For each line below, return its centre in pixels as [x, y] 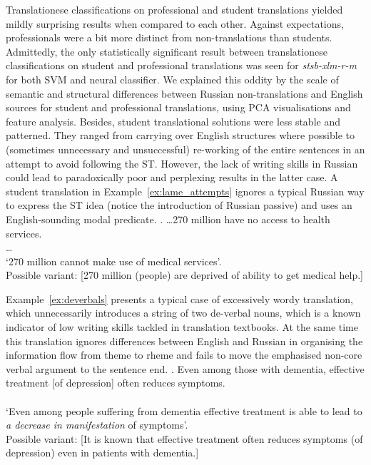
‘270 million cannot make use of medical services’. [114, 261]
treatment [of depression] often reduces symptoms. [116, 383]
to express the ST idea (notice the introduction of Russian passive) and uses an [179, 205]
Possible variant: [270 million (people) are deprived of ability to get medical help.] [184, 275]
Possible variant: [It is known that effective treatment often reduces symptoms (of [184, 438]
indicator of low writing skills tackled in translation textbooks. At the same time [182, 327]
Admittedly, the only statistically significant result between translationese [167, 51]
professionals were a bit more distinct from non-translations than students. [169, 37]
